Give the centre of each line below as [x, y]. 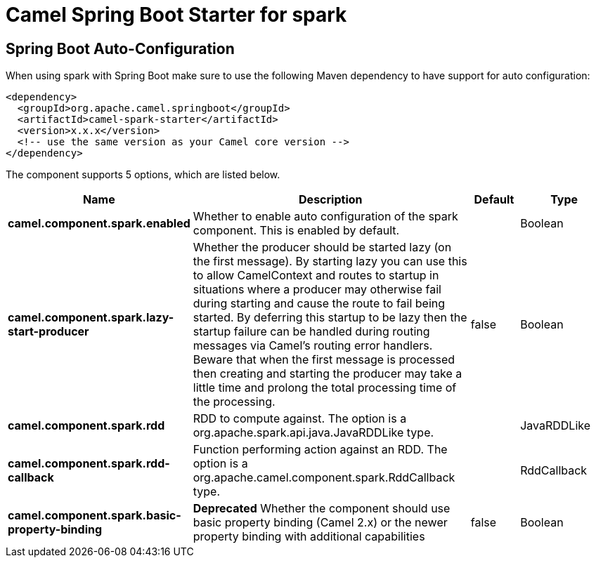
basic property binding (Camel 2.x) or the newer [320, 523]
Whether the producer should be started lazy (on [322, 247]
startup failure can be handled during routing [311, 332]
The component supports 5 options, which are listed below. [143, 175]
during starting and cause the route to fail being [319, 304]
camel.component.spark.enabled [99, 224]
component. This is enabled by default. [296, 231]
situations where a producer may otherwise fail [317, 290]
